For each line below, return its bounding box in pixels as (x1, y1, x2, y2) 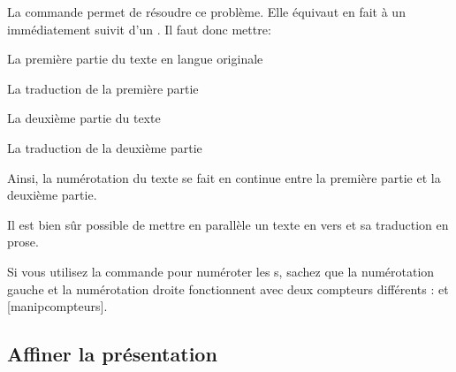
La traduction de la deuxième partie (7, 138, 202, 156)
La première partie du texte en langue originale (7, 49, 263, 68)
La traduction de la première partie (7, 79, 199, 97)
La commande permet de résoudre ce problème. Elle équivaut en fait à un (7, 3, 406, 20)
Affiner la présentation (7, 340, 217, 368)
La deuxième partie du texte (7, 109, 161, 127)
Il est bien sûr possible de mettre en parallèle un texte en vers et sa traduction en (7, 215, 449, 233)
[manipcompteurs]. (7, 297, 108, 315)
